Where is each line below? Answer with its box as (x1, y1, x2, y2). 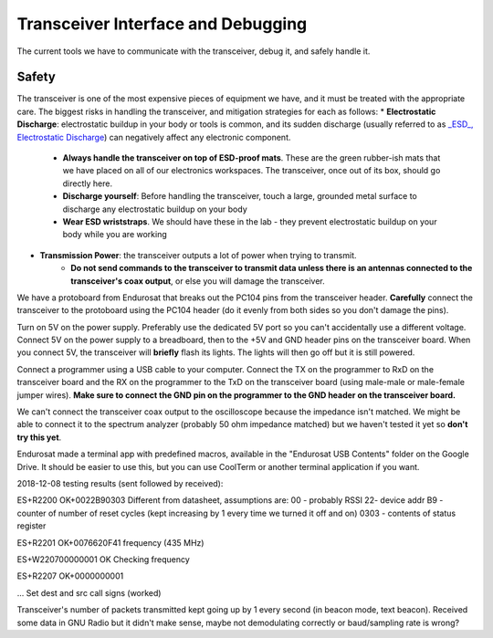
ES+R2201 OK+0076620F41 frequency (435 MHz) (16, 537, 205, 548)
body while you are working (62, 229, 168, 240)
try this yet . (16, 432, 62, 443)
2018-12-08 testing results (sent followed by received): (16, 478, 224, 488)
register (16, 520, 47, 531)
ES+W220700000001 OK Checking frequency (16, 553, 191, 565)
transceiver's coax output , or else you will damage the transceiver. (70, 275, 325, 287)
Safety (16, 69, 57, 85)
